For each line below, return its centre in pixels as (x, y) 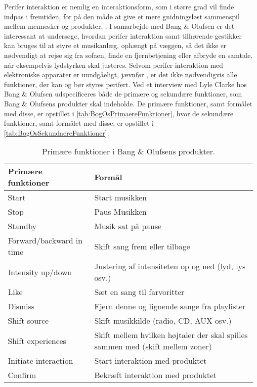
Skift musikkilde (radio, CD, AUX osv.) (163, 321)
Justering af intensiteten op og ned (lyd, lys (170, 266)
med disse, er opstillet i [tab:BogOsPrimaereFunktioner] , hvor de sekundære (119, 113)
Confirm (22, 375)
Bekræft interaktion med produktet (156, 375)
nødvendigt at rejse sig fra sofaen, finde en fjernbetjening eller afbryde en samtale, (128, 55)
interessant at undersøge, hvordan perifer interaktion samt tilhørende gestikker (123, 35)
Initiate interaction (41, 361)
